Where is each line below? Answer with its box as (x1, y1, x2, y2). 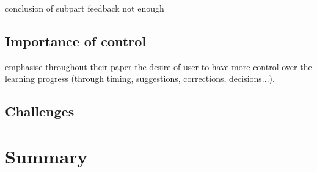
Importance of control (5, 31, 146, 50)
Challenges (5, 102, 75, 121)
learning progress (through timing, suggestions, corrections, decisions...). (5, 72, 275, 85)
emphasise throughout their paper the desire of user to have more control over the (5, 60, 312, 73)
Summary (5, 143, 88, 168)
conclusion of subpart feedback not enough (5, 2, 164, 14)
